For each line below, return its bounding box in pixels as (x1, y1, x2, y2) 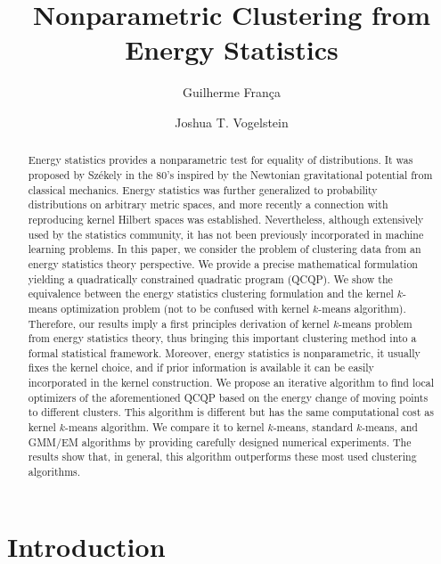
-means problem (339, 315, 412, 331)
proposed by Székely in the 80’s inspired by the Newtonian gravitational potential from (28, 167, 433, 182)
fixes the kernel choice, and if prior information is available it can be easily (28, 360, 374, 375)
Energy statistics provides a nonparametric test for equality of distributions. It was (28, 152, 413, 168)
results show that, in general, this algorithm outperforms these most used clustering (28, 449, 417, 464)
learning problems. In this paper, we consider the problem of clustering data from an (28, 241, 421, 257)
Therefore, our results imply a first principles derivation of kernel (28, 315, 330, 331)
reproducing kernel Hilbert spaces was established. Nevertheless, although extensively (28, 211, 424, 226)
